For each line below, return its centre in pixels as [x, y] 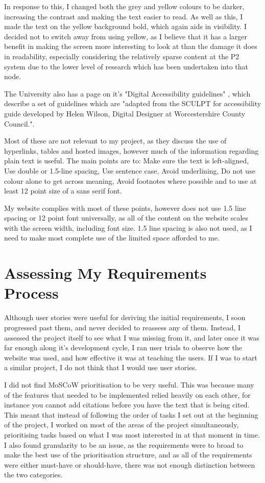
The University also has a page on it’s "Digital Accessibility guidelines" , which [127, 93]
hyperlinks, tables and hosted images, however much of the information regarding [131, 150]
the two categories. [33, 475]
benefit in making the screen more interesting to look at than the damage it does [131, 46]
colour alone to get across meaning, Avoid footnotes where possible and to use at [130, 180]
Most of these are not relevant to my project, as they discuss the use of [115, 141]
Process [31, 293]
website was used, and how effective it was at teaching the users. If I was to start [131, 357]
